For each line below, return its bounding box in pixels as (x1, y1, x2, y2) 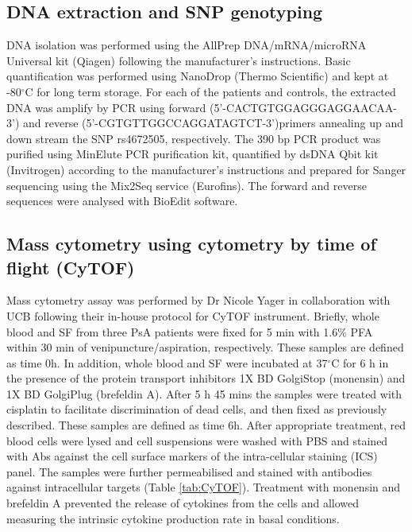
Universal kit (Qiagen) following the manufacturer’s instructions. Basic (6, 52, 351, 68)
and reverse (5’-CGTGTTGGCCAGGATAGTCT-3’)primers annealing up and (22, 115, 403, 131)
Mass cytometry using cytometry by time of (6, 231, 376, 256)
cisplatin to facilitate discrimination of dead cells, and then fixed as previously (6, 401, 387, 417)
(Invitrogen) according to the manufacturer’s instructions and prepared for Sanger (6, 161, 406, 177)
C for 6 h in (331, 354, 389, 371)
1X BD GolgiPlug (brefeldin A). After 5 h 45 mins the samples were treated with (6, 385, 402, 402)
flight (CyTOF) (6, 254, 135, 279)
